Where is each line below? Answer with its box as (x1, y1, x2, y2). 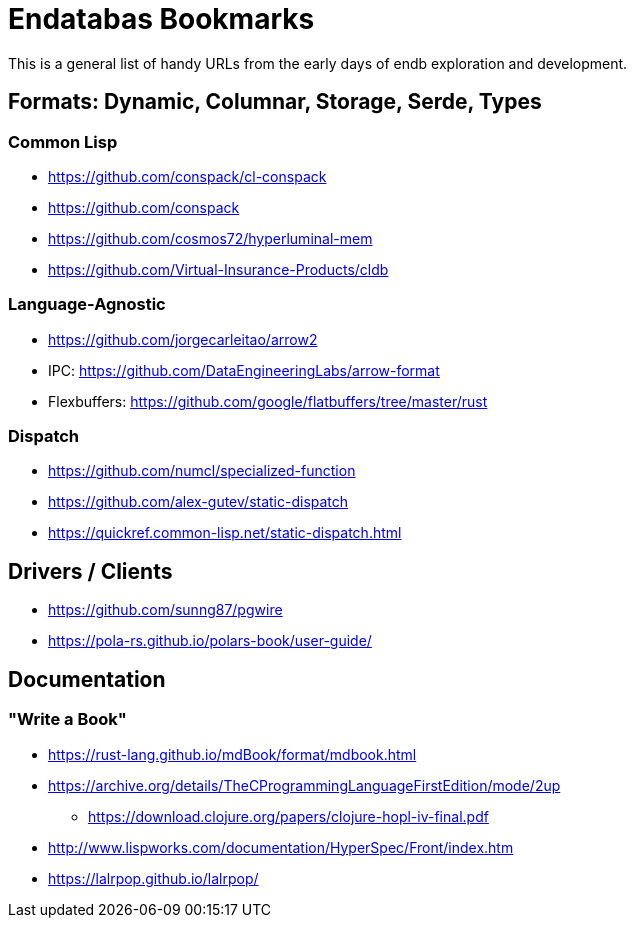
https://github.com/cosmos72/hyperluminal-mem (48, 229, 373, 247)
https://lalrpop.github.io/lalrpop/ (48, 869, 259, 887)
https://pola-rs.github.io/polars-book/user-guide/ (48, 632, 372, 650)
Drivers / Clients (8, 558, 173, 584)
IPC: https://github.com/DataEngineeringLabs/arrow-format (48, 361, 440, 379)
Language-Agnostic (8, 294, 166, 315)
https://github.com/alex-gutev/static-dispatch (48, 493, 349, 511)
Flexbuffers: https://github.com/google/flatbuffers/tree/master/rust (48, 392, 488, 410)
